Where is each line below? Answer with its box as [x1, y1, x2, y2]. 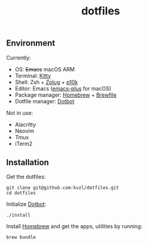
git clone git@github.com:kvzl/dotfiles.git [6, 185, 119, 191]
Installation [6, 157, 49, 168]
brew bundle [6, 234, 36, 241]
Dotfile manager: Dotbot [14, 97, 75, 104]
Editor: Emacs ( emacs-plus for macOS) [14, 85, 112, 92]
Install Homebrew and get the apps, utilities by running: [6, 223, 143, 230]
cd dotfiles [6, 190, 36, 196]
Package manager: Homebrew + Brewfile [14, 91, 117, 98]
